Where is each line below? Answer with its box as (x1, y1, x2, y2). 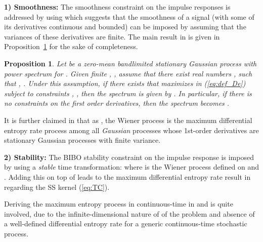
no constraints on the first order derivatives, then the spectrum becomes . (4, 98, 230, 108)
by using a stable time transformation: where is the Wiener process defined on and (4, 162, 259, 172)
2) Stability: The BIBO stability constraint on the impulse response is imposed (4, 151, 254, 162)
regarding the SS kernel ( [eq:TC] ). (4, 181, 110, 192)
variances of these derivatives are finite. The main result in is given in (4, 31, 220, 42)
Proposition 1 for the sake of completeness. (4, 41, 138, 52)
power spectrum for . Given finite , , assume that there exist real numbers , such (4, 68, 252, 78)
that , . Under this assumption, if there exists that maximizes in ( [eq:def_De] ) (4, 78, 246, 89)
